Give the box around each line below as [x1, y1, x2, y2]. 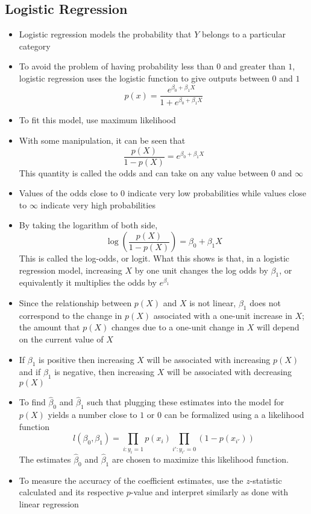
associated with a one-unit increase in [153, 309, 292, 321]
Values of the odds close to [19, 187, 118, 199]
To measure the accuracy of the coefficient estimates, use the [19, 474, 243, 486]
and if [19, 365, 41, 378]
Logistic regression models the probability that [19, 28, 192, 40]
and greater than [223, 60, 286, 72]
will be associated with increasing [146, 353, 271, 365]
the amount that [19, 321, 80, 333]
